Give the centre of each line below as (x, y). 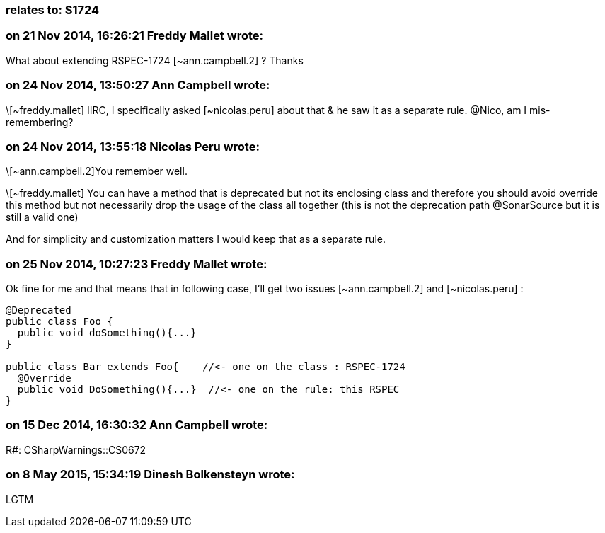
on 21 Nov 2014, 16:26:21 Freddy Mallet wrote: (134, 36)
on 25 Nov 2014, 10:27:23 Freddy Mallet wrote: (137, 264)
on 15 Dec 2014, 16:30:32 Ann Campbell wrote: (137, 425)
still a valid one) (42, 217)
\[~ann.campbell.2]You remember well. (97, 171)
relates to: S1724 (53, 10)
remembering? (40, 122)
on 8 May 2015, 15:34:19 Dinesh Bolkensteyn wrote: (150, 475)
